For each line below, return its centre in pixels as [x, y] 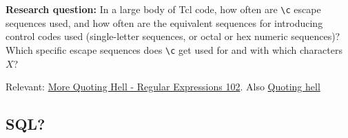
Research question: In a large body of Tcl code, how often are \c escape [163, 9]
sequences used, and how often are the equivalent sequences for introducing [164, 22]
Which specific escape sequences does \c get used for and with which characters [174, 49]
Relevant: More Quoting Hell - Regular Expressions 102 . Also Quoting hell [163, 87]
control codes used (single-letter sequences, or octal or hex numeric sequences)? [173, 36]
